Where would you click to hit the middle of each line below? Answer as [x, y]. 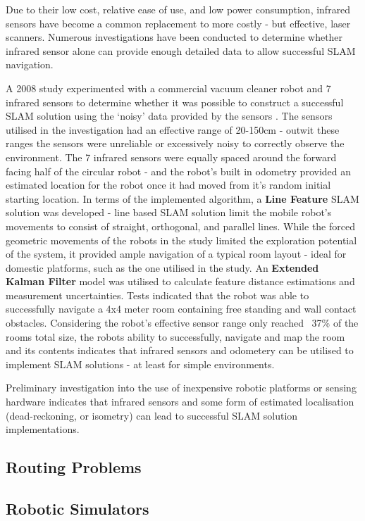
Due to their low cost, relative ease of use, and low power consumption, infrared [178, 9]
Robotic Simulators [78, 508]
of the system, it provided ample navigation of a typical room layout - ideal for [176, 254]
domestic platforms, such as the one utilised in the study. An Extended [162, 267]
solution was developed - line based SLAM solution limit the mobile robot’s [169, 212]
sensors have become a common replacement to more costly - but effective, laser [178, 23]
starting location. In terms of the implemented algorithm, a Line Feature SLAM [182, 198]
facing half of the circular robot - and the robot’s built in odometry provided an [178, 171]
